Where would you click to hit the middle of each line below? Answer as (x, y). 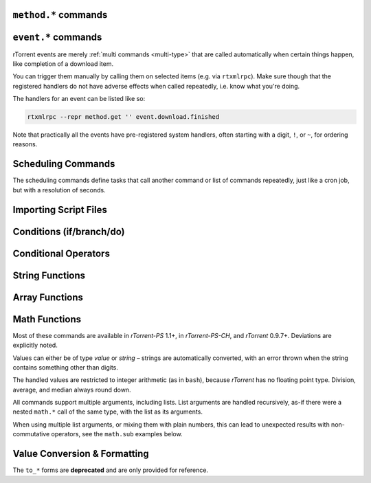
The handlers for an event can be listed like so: (79, 99)
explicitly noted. (35, 345)
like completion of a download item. (63, 64)
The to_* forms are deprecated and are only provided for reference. (111, 470)
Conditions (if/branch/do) (69, 231)
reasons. (25, 144)
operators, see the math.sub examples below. (117, 434)
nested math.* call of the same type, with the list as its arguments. (108, 412)
